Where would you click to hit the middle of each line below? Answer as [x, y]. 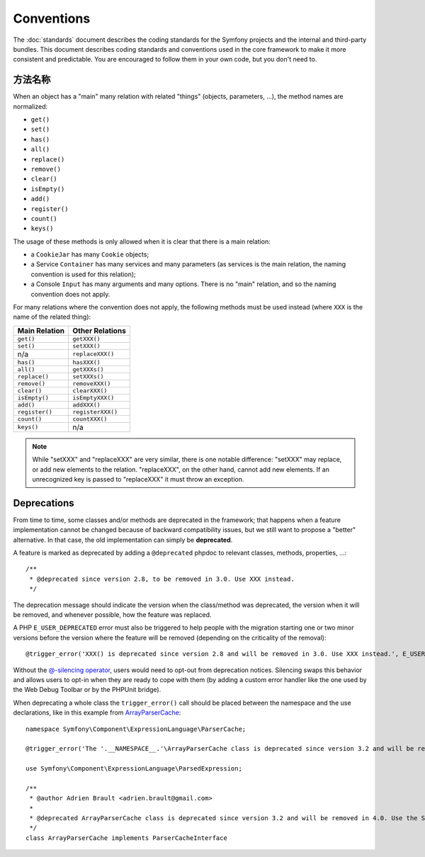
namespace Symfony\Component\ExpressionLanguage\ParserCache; [136, 729]
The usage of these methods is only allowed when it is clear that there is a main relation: [142, 242]
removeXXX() [91, 384]
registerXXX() [95, 412]
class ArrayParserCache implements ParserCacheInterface [127, 838]
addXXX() [86, 405]
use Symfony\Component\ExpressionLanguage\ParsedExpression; [134, 769]
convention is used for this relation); [83, 274]
